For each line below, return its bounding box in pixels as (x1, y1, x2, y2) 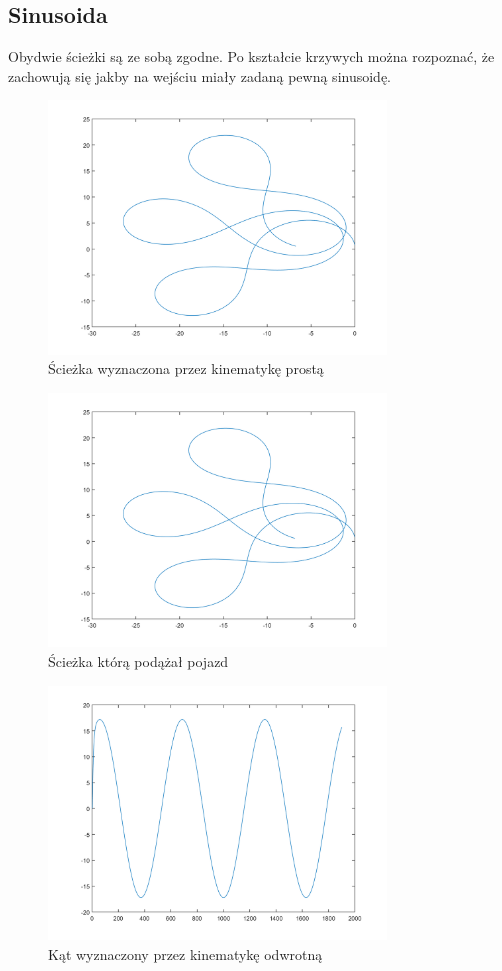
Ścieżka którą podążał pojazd (48, 650, 229, 671)
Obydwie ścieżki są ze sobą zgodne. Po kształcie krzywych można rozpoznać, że (8, 46, 495, 67)
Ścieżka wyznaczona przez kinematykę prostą (48, 358, 324, 379)
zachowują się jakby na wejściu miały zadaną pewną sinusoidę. (8, 65, 391, 86)
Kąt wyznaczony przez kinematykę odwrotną (48, 943, 323, 964)
